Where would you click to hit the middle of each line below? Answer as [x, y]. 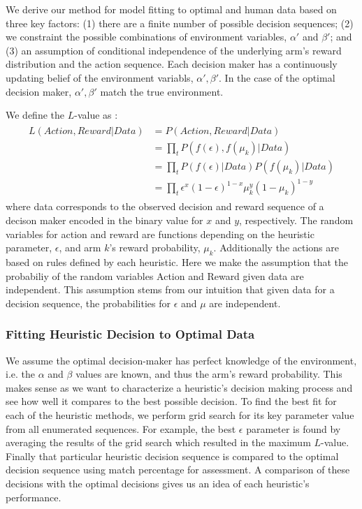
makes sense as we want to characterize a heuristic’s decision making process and [179, 387]
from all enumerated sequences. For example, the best [121, 428]
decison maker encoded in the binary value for [104, 220]
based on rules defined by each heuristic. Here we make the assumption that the [177, 261]
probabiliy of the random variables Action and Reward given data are [155, 275]
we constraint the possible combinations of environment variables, [146, 37]
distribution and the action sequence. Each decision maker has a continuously [172, 64]
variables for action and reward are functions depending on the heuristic [160, 234]
